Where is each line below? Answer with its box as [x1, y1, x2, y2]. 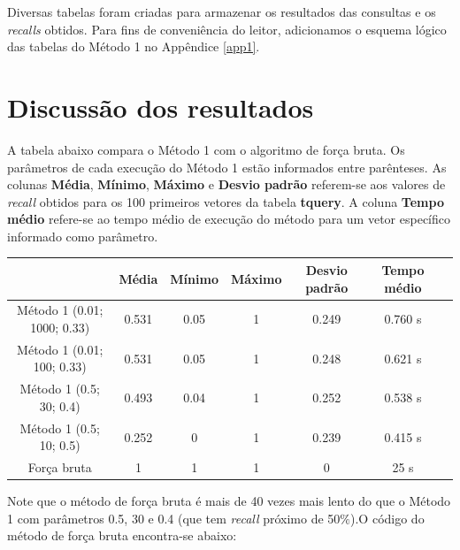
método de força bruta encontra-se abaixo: [7, 526, 237, 545]
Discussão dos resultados [7, 88, 314, 125]
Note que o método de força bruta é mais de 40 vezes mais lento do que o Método [7, 492, 451, 510]
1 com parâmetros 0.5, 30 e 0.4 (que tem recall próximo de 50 [7, 508, 341, 527]
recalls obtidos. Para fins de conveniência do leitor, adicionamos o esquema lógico [7, 19, 447, 38]
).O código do [350, 508, 425, 527]
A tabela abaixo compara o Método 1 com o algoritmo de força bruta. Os [7, 140, 405, 158]
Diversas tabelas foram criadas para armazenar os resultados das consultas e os [7, 3, 436, 20]
